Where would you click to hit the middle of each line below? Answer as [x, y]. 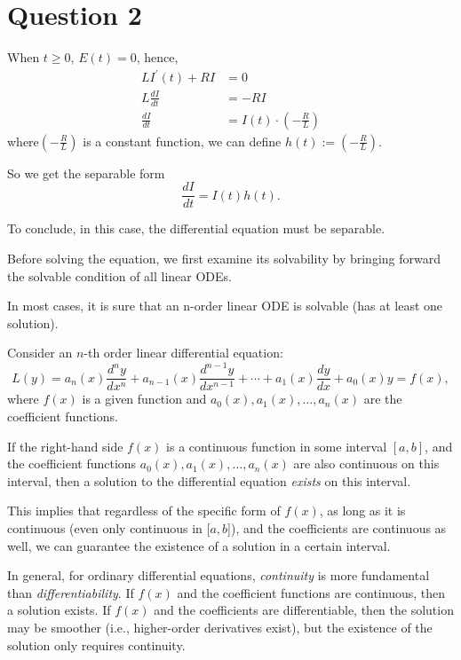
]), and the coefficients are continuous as [337, 528]
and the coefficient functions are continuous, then [311, 592]
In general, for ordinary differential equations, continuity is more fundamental [219, 575]
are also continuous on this [366, 464]
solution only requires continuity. [96, 644]
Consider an [40, 353]
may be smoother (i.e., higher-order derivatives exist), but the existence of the [220, 627]
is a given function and [144, 399]
